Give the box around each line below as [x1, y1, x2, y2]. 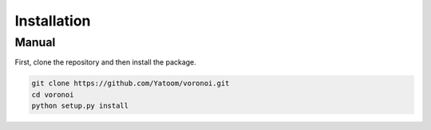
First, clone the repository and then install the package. [14, 57, 197, 67]
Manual [14, 35, 56, 49]
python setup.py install [31, 101, 129, 111]
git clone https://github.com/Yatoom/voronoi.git [31, 79, 230, 88]
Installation [14, 12, 91, 30]
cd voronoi [31, 90, 74, 99]
